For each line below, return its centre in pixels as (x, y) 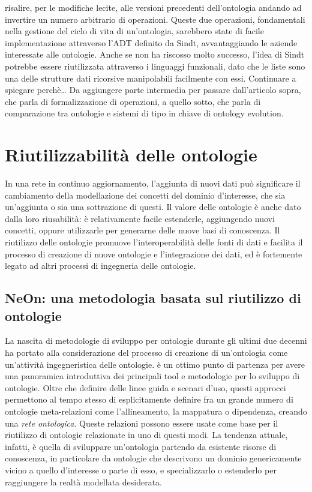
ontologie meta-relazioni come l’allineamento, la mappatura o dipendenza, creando (156, 411)
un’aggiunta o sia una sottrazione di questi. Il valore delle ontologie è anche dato (153, 207)
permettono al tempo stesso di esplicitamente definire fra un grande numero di (149, 399)
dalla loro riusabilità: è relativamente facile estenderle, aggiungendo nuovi (140, 218)
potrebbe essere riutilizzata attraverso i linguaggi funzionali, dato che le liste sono (155, 66)
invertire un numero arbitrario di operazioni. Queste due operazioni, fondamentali (155, 19)
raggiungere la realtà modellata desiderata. (83, 481)
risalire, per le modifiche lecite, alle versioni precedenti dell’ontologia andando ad (153, 7)
